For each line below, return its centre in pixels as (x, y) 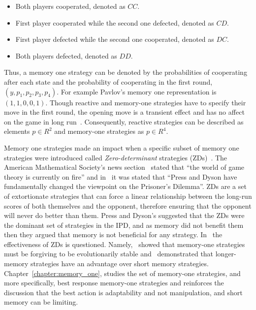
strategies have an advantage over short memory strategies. (120, 263)
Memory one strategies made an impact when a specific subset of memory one (122, 147)
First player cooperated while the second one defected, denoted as (115, 22)
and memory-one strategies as (99, 131)
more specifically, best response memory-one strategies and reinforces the (114, 283)
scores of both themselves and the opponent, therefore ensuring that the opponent (128, 205)
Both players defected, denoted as (66, 55)
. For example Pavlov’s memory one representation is (137, 91)
